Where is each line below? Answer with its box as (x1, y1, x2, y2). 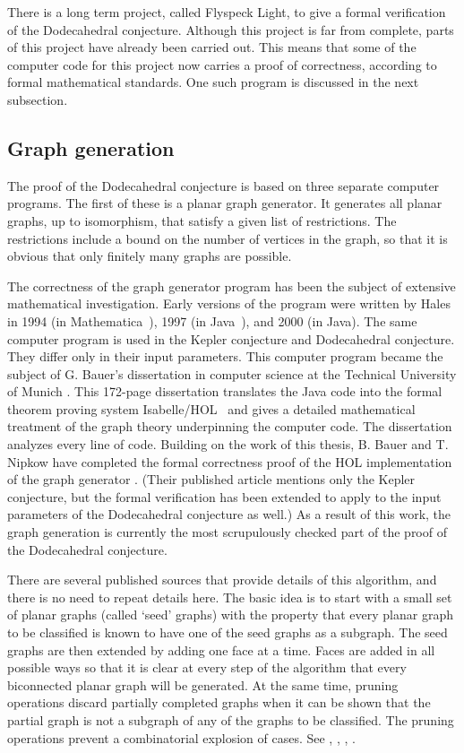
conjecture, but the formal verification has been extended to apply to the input (7, 487, 442, 506)
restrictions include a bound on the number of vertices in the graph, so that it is (7, 229, 448, 247)
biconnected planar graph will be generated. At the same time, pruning (7, 675, 399, 694)
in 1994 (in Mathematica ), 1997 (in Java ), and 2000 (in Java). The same (7, 311, 417, 330)
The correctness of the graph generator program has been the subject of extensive (7, 276, 456, 295)
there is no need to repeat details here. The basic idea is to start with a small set (7, 587, 452, 606)
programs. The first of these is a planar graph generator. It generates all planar (7, 194, 443, 212)
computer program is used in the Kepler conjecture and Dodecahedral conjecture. (7, 329, 455, 348)
